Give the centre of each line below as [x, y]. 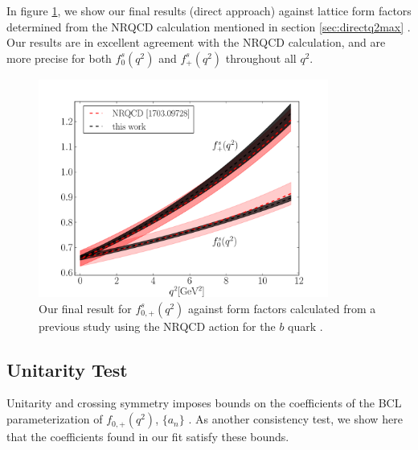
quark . [305, 326]
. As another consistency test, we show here [295, 419]
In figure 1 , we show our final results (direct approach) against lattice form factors [209, 10]
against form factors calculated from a [282, 308]
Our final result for [85, 308]
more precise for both [59, 58]
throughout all [261, 58]
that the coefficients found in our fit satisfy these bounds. [148, 437]
